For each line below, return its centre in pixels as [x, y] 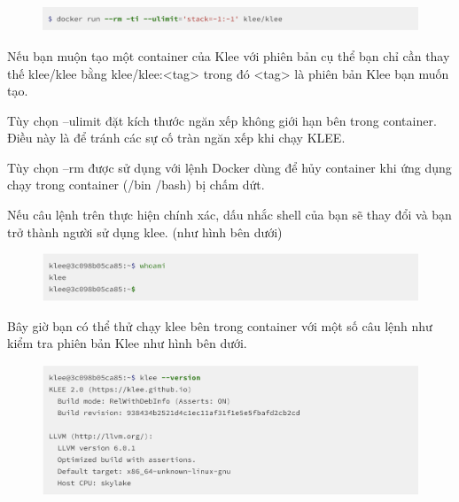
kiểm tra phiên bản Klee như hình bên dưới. [127, 343]
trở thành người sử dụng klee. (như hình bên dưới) [145, 232]
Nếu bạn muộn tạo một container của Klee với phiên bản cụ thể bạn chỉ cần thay [229, 55]
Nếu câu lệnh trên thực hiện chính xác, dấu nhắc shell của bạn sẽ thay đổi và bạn [229, 215]
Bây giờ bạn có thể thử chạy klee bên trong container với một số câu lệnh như [220, 325]
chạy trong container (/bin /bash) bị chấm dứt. [136, 185]
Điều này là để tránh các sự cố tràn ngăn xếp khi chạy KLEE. [176, 138]
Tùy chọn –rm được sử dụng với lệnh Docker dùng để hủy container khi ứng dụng [229, 167]
